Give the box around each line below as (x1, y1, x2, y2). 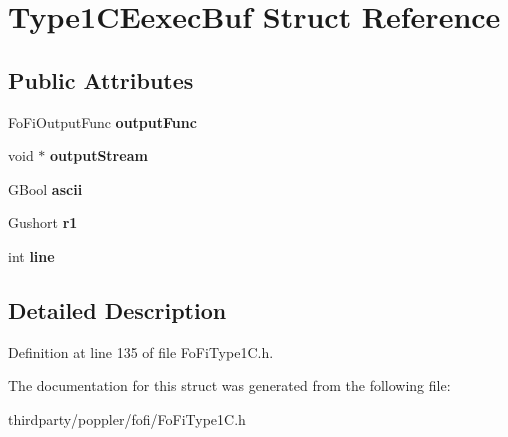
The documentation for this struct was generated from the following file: (8, 375, 451, 396)
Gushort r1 (8, 212, 78, 233)
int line (8, 245, 55, 266)
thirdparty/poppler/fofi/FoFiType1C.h (8, 408, 246, 429)
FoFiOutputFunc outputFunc (8, 111, 197, 132)
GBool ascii (8, 178, 83, 199)
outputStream (50, 145, 148, 166)
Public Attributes (8, 64, 194, 95)
